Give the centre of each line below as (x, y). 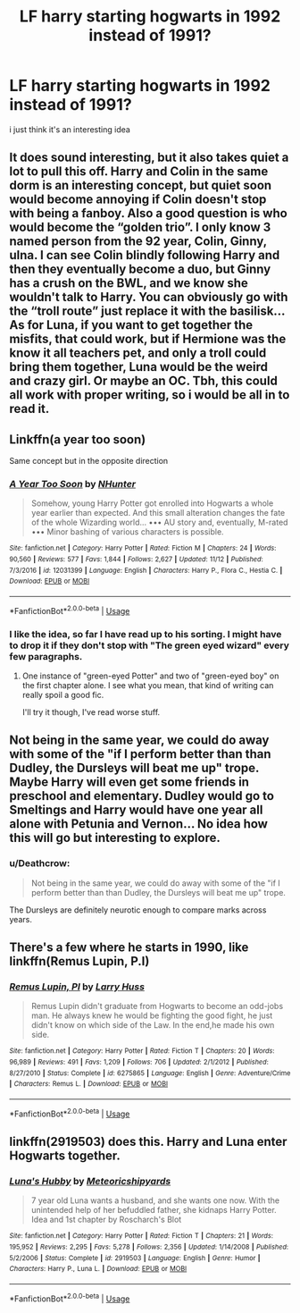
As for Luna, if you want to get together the (131, 325)
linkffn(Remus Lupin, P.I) (79, 961)
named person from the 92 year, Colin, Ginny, (138, 242)
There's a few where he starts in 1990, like (129, 948)
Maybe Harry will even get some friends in (129, 783)
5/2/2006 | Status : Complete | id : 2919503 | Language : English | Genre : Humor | (135, 1258)
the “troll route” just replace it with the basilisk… (147, 311)
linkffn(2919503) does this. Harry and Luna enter (148, 1142)
